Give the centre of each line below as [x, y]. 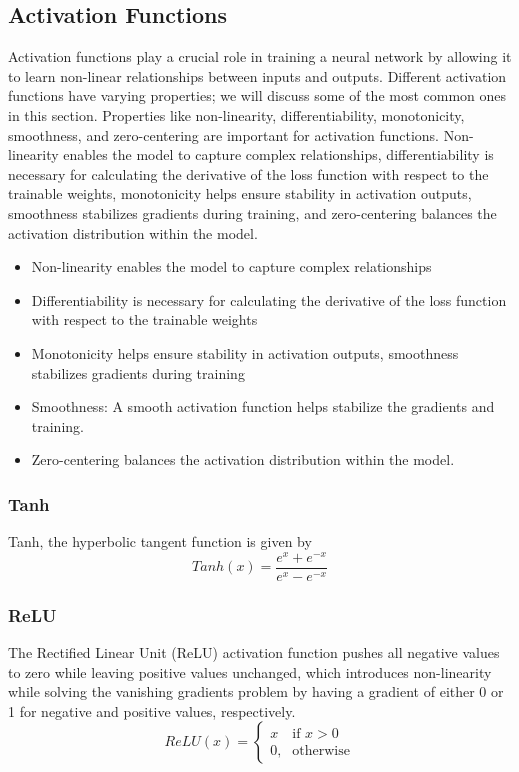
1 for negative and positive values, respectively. [152, 710]
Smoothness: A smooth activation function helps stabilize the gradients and [263, 406]
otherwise [321, 750]
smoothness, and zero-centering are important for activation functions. [224, 134]
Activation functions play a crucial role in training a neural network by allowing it [260, 56]
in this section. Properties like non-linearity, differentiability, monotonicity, [236, 114]
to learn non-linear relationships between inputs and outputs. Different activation [257, 75]
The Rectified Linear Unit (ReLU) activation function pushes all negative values [254, 652]
